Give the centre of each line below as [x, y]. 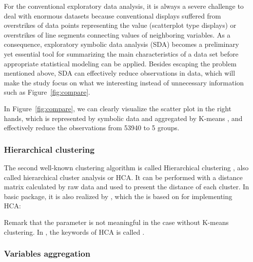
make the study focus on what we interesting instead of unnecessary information [124, 82]
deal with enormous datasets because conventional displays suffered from [113, 15]
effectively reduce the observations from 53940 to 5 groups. [92, 128]
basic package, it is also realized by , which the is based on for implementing [118, 196]
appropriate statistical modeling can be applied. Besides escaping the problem [120, 63]
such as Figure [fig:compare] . [47, 92]
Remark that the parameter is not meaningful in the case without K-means [116, 222]
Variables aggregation [47, 253]
